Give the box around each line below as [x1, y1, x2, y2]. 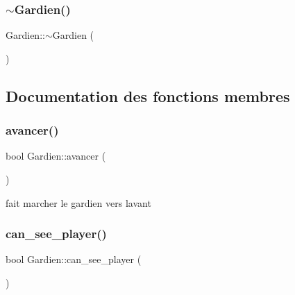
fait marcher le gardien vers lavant [6, 195, 151, 210]
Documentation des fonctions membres [6, 85, 290, 106]
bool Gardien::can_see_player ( [6, 252, 142, 267]
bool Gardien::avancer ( [6, 149, 106, 163]
